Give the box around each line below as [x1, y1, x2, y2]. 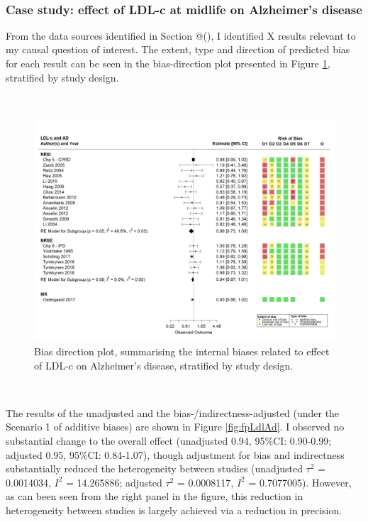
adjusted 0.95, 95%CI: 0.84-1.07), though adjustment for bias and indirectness [6, 447, 345, 462]
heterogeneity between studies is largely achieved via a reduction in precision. [6, 503, 342, 517]
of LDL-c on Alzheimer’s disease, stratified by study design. [34, 357, 294, 372]
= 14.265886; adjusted [65, 474, 162, 489]
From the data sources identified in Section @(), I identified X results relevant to [6, 28, 356, 43]
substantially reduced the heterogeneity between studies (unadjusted [6, 461, 303, 476]
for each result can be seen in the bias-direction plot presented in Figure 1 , [6, 56, 330, 70]
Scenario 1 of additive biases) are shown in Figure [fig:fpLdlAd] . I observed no [6, 419, 345, 434]
